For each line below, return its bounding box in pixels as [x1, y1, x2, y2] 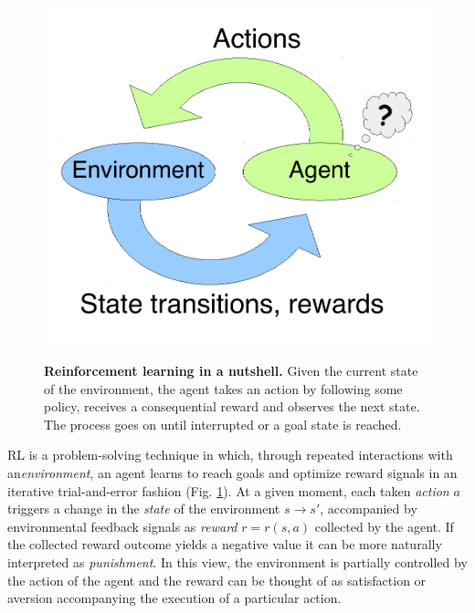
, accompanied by [320, 499, 417, 518]
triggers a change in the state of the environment [7, 499, 280, 518]
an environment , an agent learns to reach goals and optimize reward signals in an [7, 462, 458, 482]
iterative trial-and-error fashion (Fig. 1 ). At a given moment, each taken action [7, 481, 449, 500]
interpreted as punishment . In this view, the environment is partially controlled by [7, 552, 468, 571]
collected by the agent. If [314, 516, 454, 535]
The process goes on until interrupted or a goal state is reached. [44, 414, 402, 433]
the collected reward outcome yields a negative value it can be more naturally [7, 535, 442, 554]
